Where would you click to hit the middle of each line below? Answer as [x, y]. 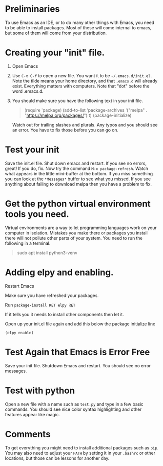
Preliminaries [32, 9]
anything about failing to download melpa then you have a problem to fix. [79, 184]
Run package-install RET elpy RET [40, 305]
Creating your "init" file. [55, 53]
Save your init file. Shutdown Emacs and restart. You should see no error [78, 365]
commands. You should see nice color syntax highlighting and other [73, 409]
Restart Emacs [20, 286]
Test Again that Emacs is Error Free [78, 352]
